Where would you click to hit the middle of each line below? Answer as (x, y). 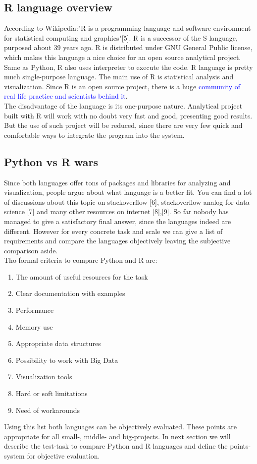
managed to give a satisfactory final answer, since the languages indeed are (118, 221)
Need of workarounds (48, 410)
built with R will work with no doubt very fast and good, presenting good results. (128, 115)
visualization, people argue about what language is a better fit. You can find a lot (128, 192)
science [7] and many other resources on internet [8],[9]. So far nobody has (116, 211)
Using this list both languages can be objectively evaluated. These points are (120, 427)
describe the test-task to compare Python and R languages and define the (116, 446)
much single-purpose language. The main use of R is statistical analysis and (119, 77)
